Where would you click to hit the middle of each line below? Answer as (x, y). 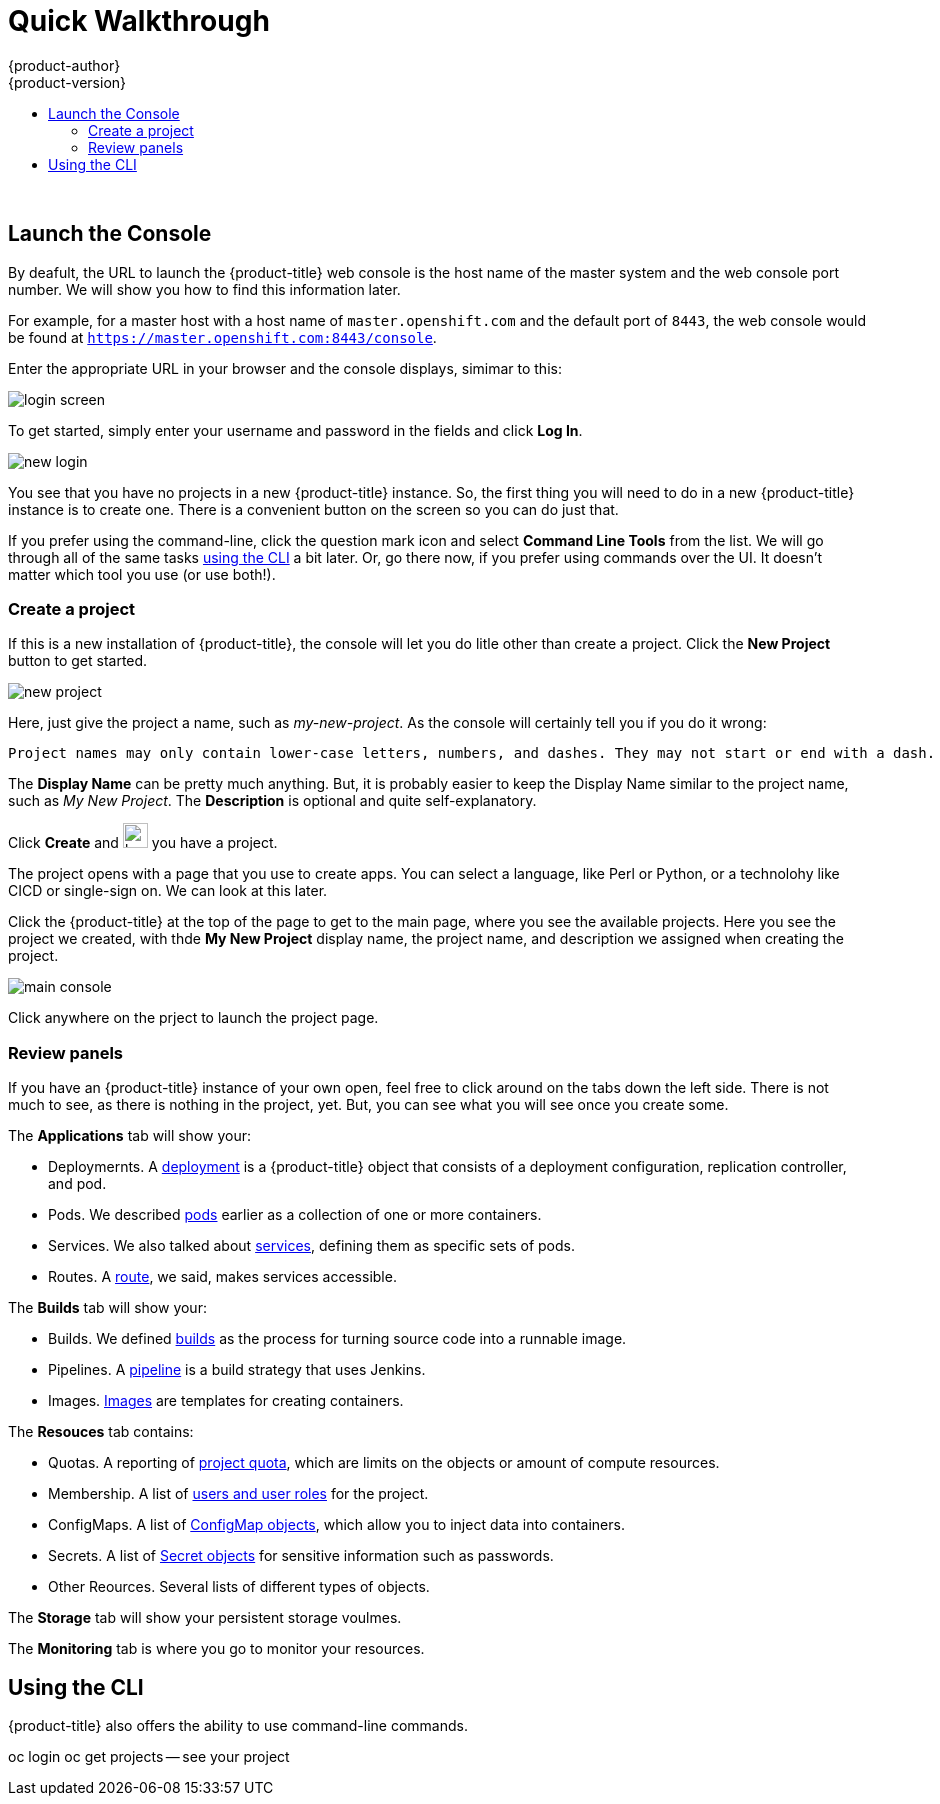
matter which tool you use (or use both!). (142, 574)
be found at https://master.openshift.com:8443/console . (222, 337)
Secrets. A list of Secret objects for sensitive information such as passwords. (301, 1556)
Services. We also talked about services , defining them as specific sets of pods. (311, 1246)
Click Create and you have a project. (143, 843)
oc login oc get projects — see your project (149, 1756)
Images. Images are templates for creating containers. (226, 1401)
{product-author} (64, 65)
